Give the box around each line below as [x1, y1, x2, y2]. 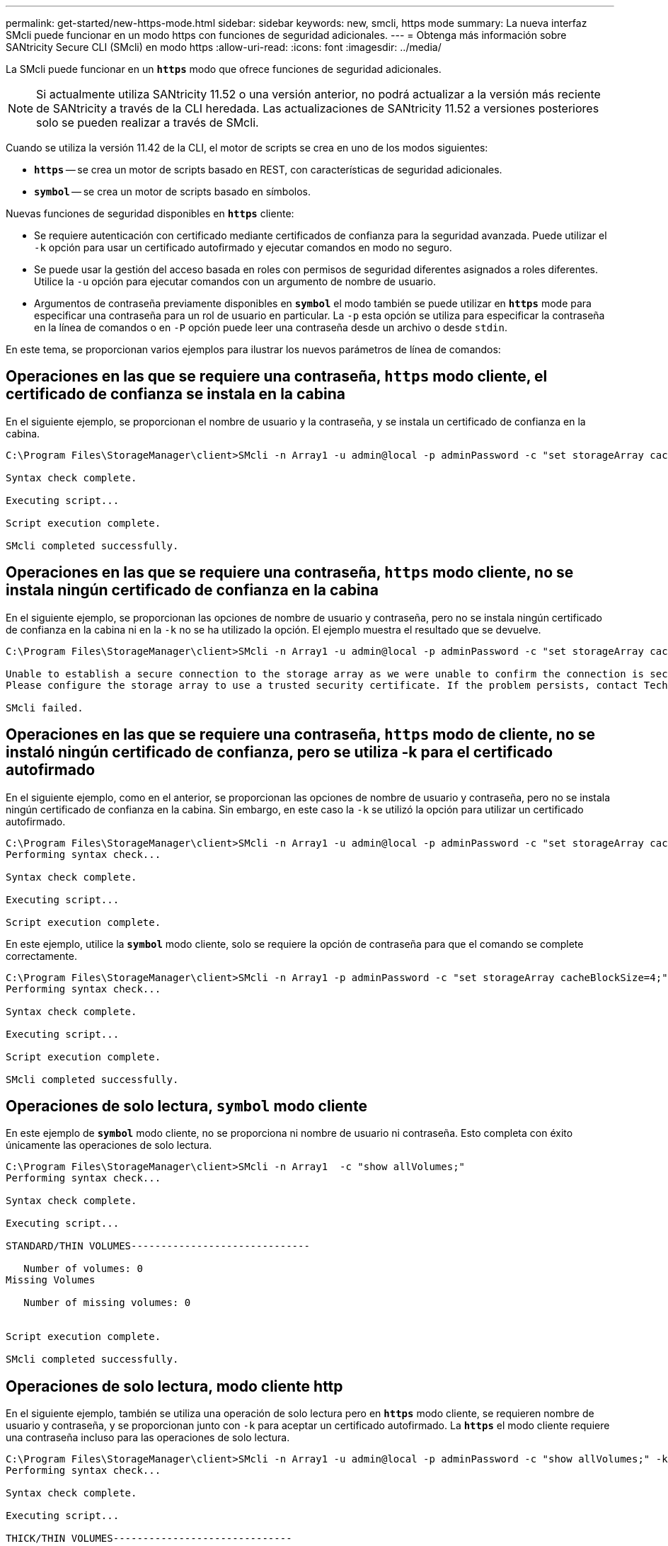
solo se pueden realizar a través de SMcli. [36, 115, 259, 130]
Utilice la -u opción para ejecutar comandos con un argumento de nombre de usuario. [34, 275, 436, 287]
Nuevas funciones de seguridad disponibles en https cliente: [6, 207, 294, 219]
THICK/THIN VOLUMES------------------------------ [6, 1533, 292, 1545]
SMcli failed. [6, 702, 83, 714]
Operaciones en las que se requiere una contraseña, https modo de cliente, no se [6, 726, 595, 744]
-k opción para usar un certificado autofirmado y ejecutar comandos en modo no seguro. [34, 241, 452, 253]
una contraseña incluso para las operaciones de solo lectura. [6, 1431, 290, 1444]
